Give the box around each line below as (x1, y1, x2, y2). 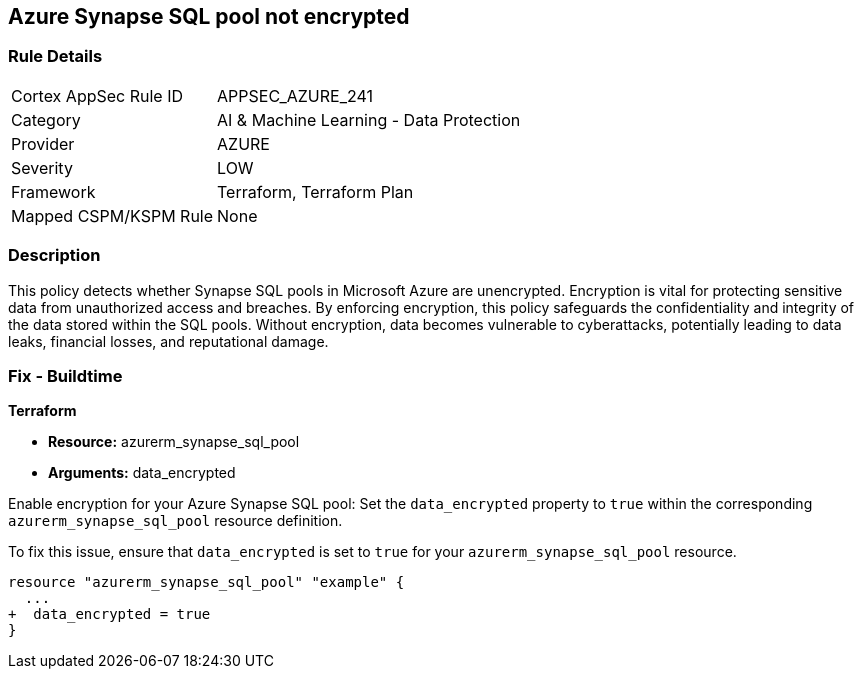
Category (11, 109, 81, 130)
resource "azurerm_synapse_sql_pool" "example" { (8, 574, 405, 591)
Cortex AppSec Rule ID (11, 85, 184, 106)
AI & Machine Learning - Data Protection (217, 109, 521, 130)
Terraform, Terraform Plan (217, 181, 414, 202)
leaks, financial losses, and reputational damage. (8, 332, 329, 350)
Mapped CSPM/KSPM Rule (11, 205, 214, 226)
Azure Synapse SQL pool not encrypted (8, 4, 410, 29)
